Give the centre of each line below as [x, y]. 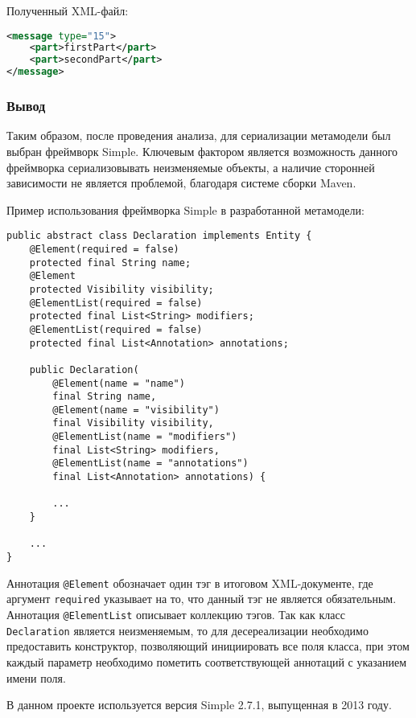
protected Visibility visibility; [122, 289]
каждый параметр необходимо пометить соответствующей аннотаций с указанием [207, 661]
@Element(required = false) [104, 249]
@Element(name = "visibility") [136, 410]
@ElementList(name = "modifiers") [145, 437]
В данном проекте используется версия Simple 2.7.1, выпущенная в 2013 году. [199, 705]
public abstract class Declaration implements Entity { [159, 236]
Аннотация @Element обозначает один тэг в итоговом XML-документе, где [190, 583]
